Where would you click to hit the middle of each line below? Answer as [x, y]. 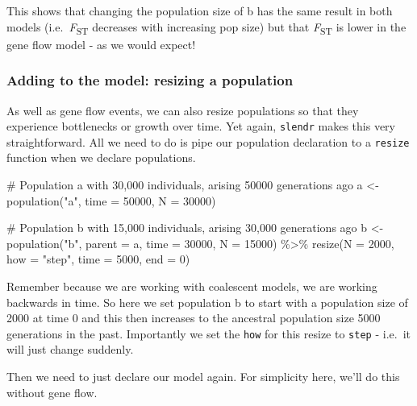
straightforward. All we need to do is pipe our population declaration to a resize [208, 141]
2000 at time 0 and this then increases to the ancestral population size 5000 [194, 318]
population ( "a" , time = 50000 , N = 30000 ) [111, 200]
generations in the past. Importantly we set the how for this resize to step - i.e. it [208, 333]
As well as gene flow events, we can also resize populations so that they [183, 110]
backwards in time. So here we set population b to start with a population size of [207, 302]
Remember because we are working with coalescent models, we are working [192, 286]
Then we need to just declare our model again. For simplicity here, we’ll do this [203, 377]
